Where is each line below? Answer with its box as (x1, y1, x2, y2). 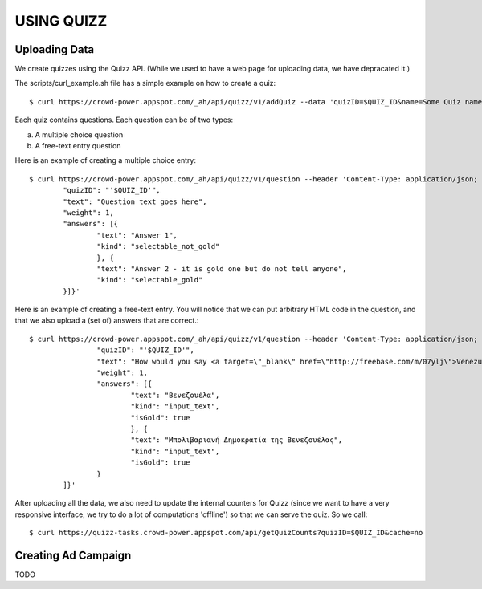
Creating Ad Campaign (14, 548, 132, 562)
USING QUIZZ (14, 12, 108, 30)
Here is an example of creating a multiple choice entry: (14, 156, 197, 165)
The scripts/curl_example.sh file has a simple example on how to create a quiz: (14, 79, 276, 88)
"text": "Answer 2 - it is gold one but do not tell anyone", (96, 264, 347, 273)
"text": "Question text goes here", (63, 197, 208, 206)
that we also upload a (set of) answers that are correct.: (14, 315, 199, 325)
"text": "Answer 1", (96, 230, 178, 240)
